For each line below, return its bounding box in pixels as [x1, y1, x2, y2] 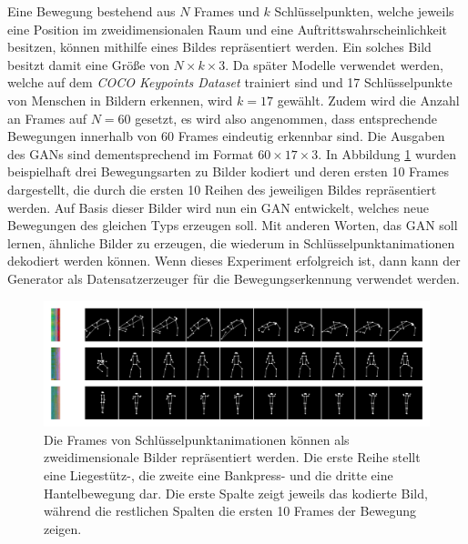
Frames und [194, 2, 259, 20]
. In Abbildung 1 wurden [318, 144, 457, 163]
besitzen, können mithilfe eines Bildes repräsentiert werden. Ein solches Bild [7, 37, 432, 56]
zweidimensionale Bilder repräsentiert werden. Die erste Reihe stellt [44, 448, 421, 467]
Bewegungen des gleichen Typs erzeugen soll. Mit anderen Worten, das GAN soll [7, 216, 458, 235]
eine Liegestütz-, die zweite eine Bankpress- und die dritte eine [44, 465, 393, 484]
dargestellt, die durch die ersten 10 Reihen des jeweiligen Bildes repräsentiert [7, 179, 437, 198]
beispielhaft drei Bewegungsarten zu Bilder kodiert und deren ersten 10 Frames [7, 162, 449, 181]
